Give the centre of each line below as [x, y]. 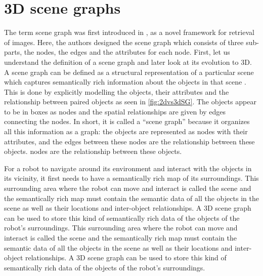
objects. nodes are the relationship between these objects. [93, 151]
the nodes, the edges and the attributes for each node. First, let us [127, 52]
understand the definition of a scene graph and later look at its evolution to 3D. [128, 62]
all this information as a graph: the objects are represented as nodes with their [126, 131]
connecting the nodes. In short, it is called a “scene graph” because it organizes [127, 121]
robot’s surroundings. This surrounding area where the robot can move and [121, 228]
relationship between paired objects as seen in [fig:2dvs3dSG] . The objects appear [130, 102]
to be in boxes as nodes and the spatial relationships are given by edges [115, 111]
